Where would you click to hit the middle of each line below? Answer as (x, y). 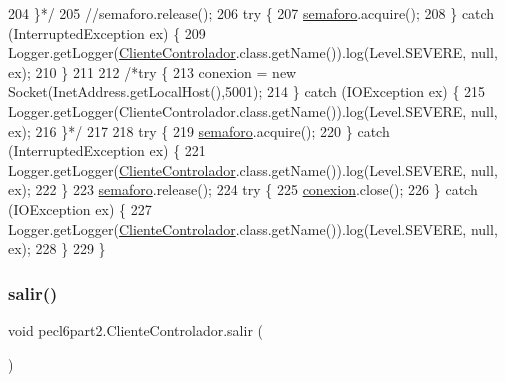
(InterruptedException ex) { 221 (107, 150)
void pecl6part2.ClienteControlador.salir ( (135, 329)
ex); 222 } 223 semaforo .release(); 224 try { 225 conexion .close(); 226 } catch (243, 189)
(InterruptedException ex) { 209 (107, 32)
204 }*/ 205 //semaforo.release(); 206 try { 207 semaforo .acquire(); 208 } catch (251, 13)
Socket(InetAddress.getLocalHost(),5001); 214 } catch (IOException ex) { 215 (247, 91)
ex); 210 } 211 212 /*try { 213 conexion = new (152, 71)
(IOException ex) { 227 (80, 208)
